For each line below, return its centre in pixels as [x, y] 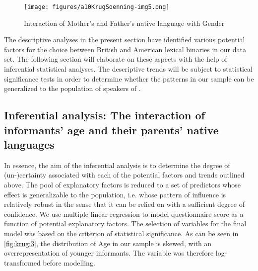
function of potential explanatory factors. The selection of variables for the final [125, 224]
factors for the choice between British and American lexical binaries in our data [125, 49]
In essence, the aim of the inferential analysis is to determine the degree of [117, 165]
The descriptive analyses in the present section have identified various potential [125, 40]
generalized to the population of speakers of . [72, 88]
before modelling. [69, 262]
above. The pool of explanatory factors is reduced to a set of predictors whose [122, 184]
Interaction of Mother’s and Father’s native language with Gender [124, 23]
